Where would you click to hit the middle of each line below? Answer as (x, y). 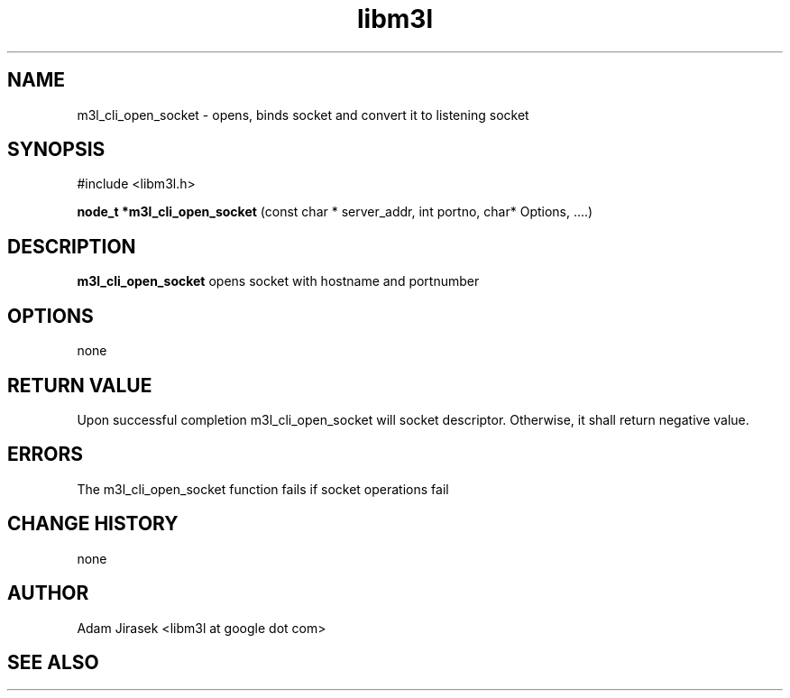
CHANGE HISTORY (93, 524)
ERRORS (46, 455)
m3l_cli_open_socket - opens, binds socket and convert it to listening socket (303, 115)
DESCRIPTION (72, 246)
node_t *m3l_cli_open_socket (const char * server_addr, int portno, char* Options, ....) (335, 212)
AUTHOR (48, 593)
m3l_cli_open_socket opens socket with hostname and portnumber (278, 281)
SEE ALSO (53, 662)
